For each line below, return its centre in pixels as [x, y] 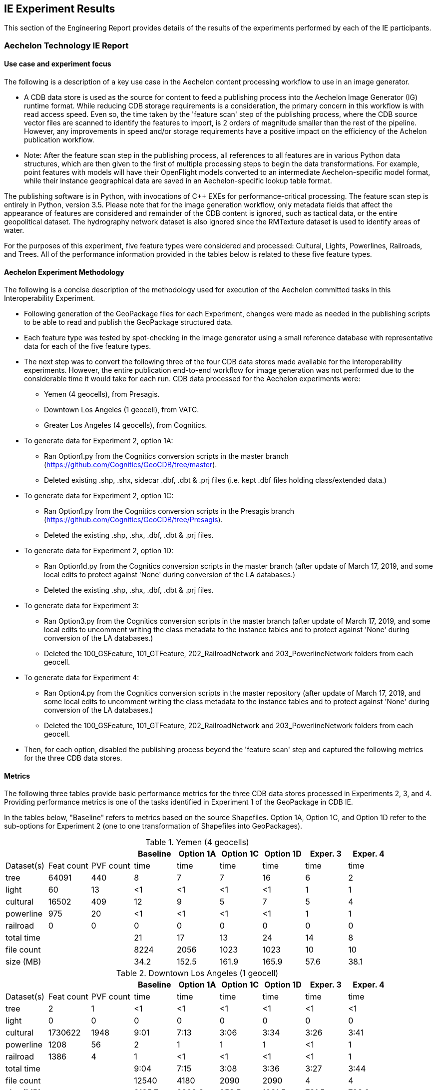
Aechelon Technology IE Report [66, 45]
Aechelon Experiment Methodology [64, 272]
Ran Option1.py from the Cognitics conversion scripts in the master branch [166, 456]
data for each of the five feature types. [88, 346]
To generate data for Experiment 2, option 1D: [99, 551]
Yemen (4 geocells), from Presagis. [102, 394]
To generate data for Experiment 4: [82, 678]
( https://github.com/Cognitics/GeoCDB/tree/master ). [131, 465]
